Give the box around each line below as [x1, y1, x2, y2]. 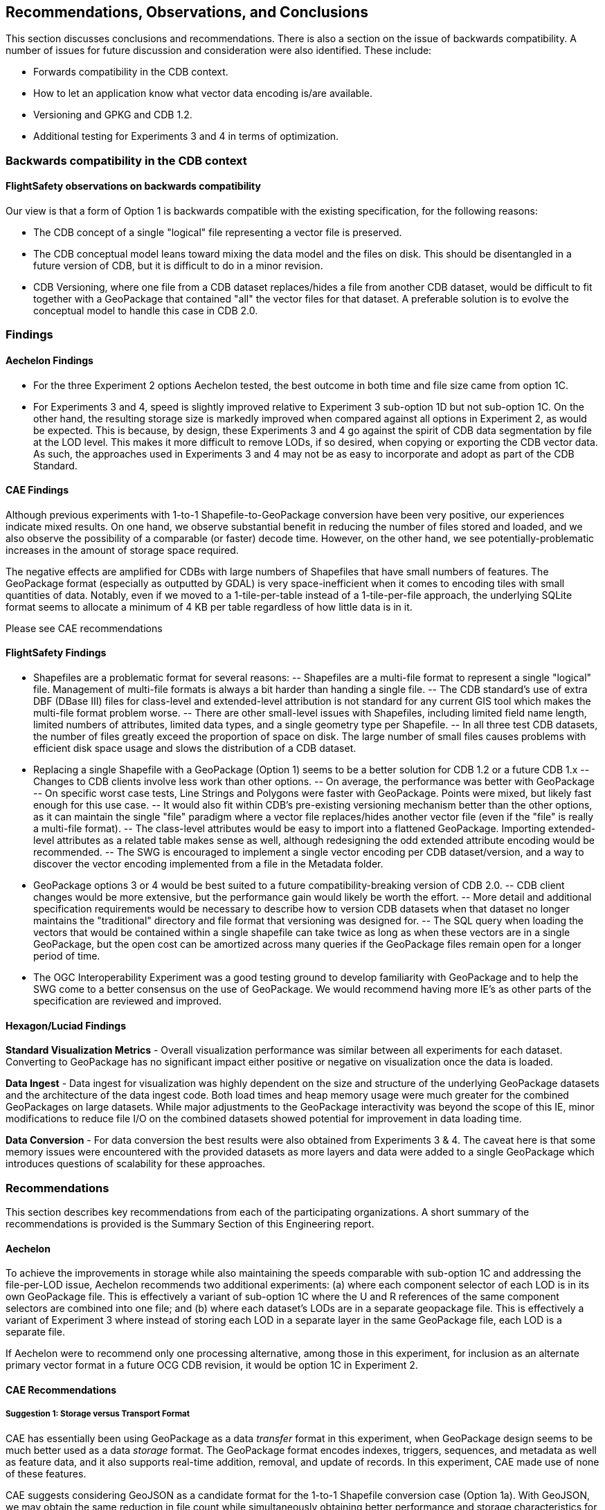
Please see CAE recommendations [6, 622, 163, 634]
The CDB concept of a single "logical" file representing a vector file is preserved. [33, 226, 402, 239]
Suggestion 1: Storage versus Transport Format [6, 1409, 190, 1419]
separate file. [6, 1326, 65, 1338]
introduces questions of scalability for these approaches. [6, 1158, 266, 1170]
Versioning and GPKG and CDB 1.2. [33, 109, 192, 121]
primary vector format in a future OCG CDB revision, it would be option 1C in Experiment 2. [6, 1359, 418, 1372]
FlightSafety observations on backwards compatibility [6, 180, 261, 192]
